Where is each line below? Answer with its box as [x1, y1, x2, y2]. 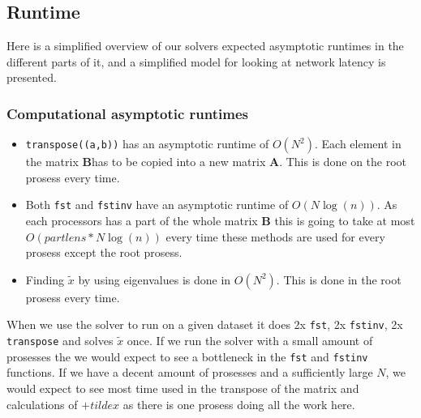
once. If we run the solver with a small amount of [127, 332, 373, 349]
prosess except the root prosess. [25, 244, 183, 261]
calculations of [6, 395, 78, 412]
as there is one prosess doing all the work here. [122, 395, 355, 412]
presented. [6, 69, 57, 86]
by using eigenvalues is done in [78, 271, 231, 288]
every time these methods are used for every [165, 228, 385, 245]
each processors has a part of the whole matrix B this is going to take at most [25, 212, 415, 229]
